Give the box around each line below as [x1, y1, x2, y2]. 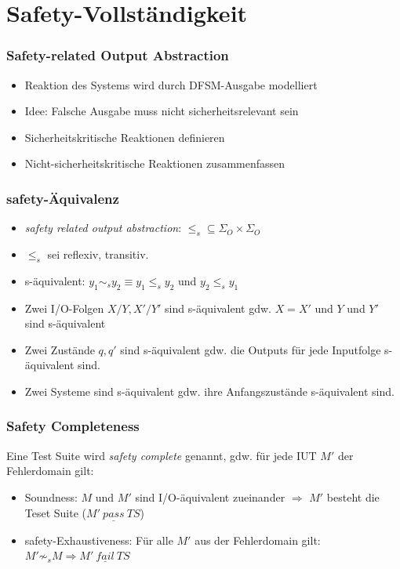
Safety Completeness [6, 416, 140, 436]
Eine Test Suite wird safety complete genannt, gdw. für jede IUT [6, 447, 317, 463]
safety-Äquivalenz [6, 188, 119, 208]
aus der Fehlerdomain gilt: [195, 531, 321, 548]
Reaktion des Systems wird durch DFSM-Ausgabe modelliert [24, 76, 318, 92]
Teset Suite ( [24, 504, 87, 520]
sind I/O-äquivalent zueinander [135, 488, 285, 505]
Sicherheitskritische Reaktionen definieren [24, 129, 225, 145]
